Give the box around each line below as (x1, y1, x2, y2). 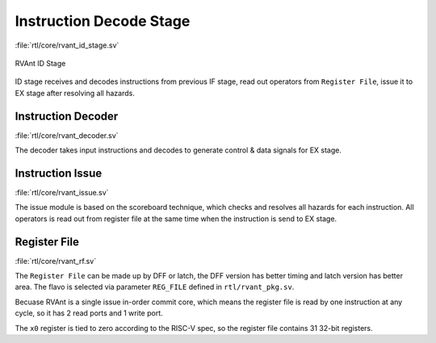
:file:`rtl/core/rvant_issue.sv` (15, 187, 109, 197)
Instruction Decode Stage (15, 12, 191, 30)
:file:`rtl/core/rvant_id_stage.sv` (15, 40, 119, 50)
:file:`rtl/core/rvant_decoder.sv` (15, 130, 119, 140)
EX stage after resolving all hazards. (15, 88, 135, 98)
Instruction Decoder (15, 109, 119, 123)
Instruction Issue (15, 166, 103, 180)
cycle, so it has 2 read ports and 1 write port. (15, 308, 163, 318)
